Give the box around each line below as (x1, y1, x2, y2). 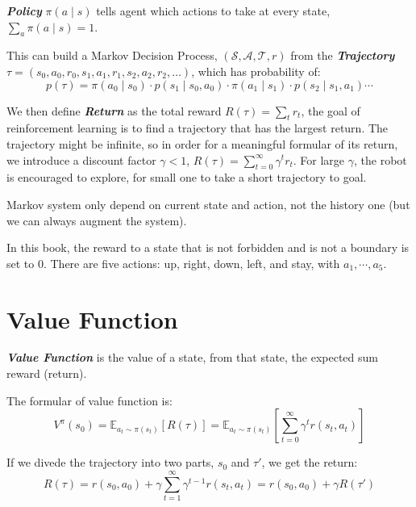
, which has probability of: (191, 62, 321, 79)
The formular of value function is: (6, 392, 173, 409)
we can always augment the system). (6, 212, 187, 228)
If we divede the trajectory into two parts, (6, 454, 214, 471)
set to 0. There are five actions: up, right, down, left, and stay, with (6, 254, 340, 271)
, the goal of (301, 102, 360, 119)
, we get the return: (261, 454, 358, 471)
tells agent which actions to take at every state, (96, 2, 331, 19)
